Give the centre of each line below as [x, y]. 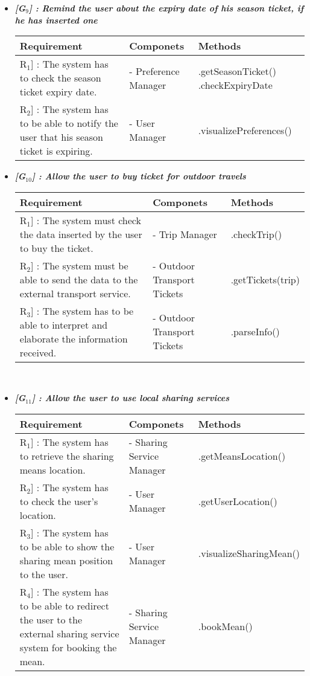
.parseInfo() [255, 332]
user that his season [61, 137]
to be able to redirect [64, 605]
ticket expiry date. [58, 92]
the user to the [51, 619]
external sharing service [69, 633]
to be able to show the [67, 546]
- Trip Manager [185, 234]
